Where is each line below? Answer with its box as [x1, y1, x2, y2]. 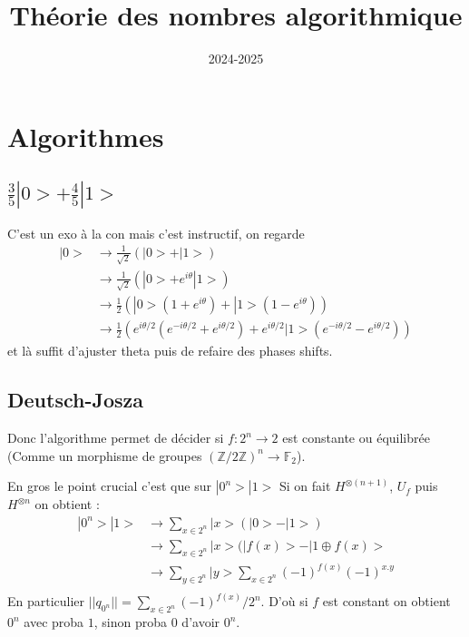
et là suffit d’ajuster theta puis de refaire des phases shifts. [7, 341, 333, 360]
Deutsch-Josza [7, 386, 144, 414]
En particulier [7, 592, 85, 611]
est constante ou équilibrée [282, 428, 430, 447]
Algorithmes [7, 117, 164, 154]
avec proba [24, 612, 84, 632]
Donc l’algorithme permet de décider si [7, 428, 224, 447]
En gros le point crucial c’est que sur [7, 476, 211, 495]
